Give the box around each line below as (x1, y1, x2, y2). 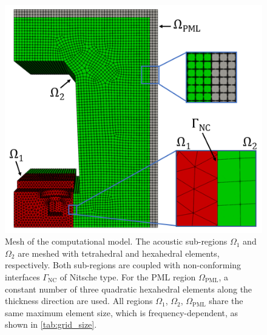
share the (209, 294, 243, 307)
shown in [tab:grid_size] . (5, 318, 97, 331)
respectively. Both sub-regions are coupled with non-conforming (5, 259, 242, 271)
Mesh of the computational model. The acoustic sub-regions (5, 235, 228, 248)
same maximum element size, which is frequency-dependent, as (5, 306, 238, 319)
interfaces (5, 271, 40, 283)
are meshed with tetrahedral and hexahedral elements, (18, 246, 220, 259)
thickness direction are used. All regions (5, 294, 153, 307)
